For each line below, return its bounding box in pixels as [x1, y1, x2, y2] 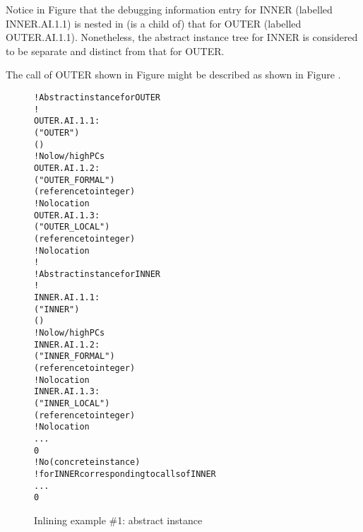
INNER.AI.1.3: [34, 386, 100, 397]
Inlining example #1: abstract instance [34, 512, 203, 527]
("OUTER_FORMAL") [34, 175, 115, 185]
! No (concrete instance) [34, 457, 141, 468]
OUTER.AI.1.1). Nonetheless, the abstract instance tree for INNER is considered [6, 30, 358, 45]
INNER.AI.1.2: [34, 339, 100, 350]
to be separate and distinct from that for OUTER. [6, 43, 225, 58]
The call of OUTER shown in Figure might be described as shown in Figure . [6, 67, 341, 82]
